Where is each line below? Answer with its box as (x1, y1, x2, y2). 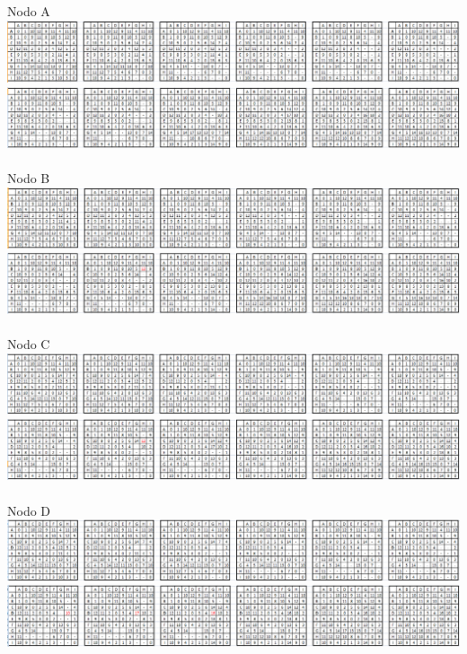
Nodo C (7, 335, 50, 353)
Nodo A (7, 2, 50, 20)
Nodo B (7, 169, 50, 187)
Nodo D (7, 501, 51, 519)
